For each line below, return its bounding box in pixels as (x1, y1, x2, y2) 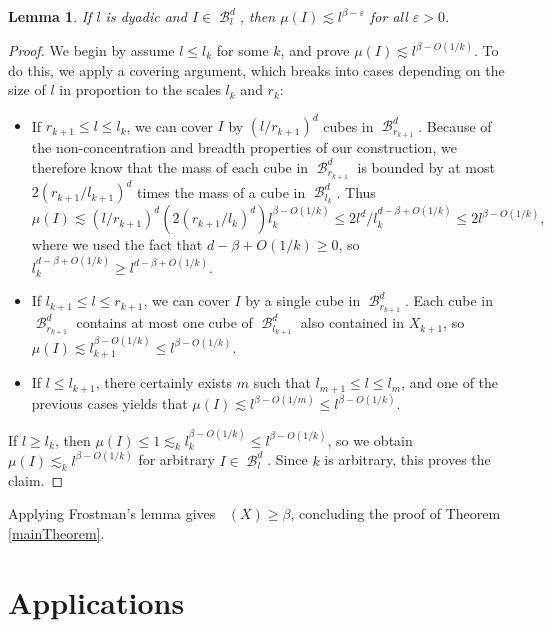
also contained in (300, 312, 404, 333)
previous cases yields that (31, 393, 188, 414)
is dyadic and (105, 6, 187, 26)
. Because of (418, 115, 492, 136)
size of (8, 79, 46, 100)
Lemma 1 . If (8, 6, 92, 26)
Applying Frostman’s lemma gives (8, 503, 216, 524)
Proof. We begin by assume (8, 40, 175, 61)
